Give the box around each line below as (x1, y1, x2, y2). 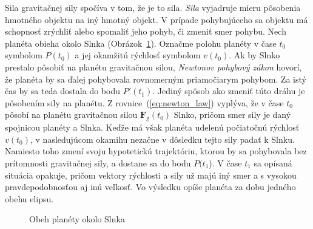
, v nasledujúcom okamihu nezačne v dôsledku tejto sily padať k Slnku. (30, 132, 295, 145)
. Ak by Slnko (229, 49, 280, 61)
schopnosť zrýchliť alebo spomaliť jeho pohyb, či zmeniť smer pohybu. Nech (5, 25, 286, 38)
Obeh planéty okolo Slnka (29, 213, 125, 225)
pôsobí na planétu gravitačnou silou (5, 108, 138, 121)
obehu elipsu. (5, 192, 54, 205)
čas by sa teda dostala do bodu (5, 84, 121, 97)
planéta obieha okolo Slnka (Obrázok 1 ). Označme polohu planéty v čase (5, 36, 277, 49)
